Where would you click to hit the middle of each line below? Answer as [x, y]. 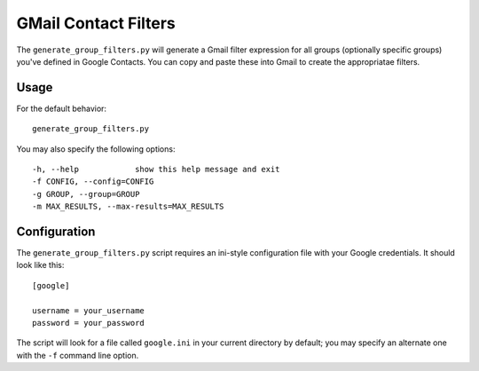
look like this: [40, 265]
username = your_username [89, 310]
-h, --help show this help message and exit [156, 170]
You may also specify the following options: [96, 149]
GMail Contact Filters [96, 23]
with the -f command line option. [78, 355]
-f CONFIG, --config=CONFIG [93, 182]
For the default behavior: [61, 108]
